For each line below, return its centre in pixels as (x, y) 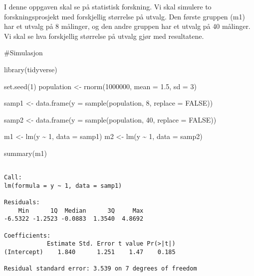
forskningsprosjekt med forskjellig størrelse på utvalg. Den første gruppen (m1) (125, 16)
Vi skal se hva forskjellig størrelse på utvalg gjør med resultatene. (104, 36)
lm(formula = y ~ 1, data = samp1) (63, 186)
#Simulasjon (23, 53)
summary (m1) (26, 153)
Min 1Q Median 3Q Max (81, 210)
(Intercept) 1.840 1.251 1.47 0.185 (90, 252)
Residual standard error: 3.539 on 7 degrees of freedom (101, 269)
